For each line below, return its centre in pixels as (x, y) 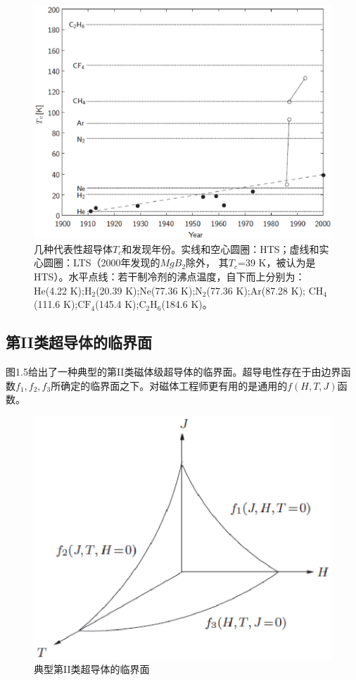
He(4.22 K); (59, 290)
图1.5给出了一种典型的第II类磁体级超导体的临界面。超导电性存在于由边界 (173, 372)
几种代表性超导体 (73, 248)
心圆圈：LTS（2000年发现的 (97, 262)
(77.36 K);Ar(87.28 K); (256, 290)
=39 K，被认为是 (276, 262)
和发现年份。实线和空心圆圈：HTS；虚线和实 (225, 248)
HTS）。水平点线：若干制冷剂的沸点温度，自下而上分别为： (170, 277)
